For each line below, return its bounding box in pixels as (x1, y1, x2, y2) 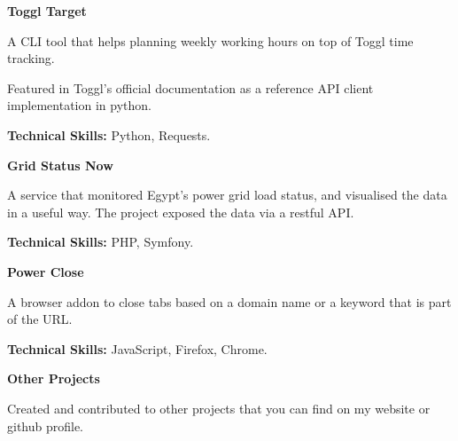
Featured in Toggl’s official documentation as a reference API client (7, 78, 374, 97)
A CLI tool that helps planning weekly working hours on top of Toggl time (7, 31, 414, 50)
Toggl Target (7, 2, 87, 20)
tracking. (7, 49, 55, 67)
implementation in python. (7, 96, 151, 114)
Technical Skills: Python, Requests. (7, 125, 211, 144)
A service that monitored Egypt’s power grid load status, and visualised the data (7, 185, 447, 204)
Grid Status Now (7, 155, 113, 174)
